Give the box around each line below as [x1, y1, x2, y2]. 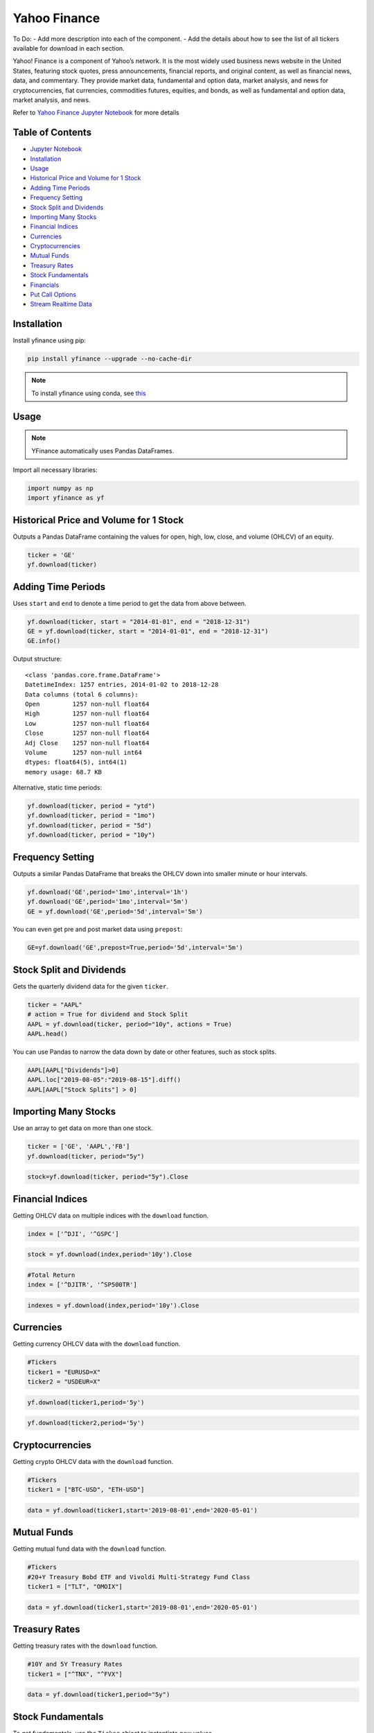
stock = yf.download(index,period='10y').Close [27, 1251, 192, 1258]
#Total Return [27, 1271, 75, 1279]
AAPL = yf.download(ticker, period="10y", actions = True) [27, 1020, 232, 1028]
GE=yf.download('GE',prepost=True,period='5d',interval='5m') [27, 943, 243, 952]
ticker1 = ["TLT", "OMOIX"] [27, 1583, 123, 1591]
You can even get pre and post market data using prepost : [12, 925, 183, 934]
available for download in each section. [12, 44, 125, 52]
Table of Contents [12, 127, 92, 139]
